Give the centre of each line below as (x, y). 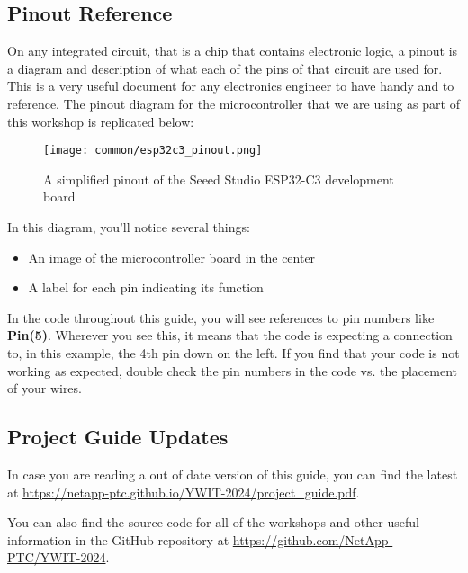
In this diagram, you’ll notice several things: (129, 227)
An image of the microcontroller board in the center (172, 257)
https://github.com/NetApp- (313, 539)
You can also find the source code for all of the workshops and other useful (213, 522)
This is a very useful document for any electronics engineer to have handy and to (231, 86)
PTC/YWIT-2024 (57, 557)
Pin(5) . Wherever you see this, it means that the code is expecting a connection (230, 335)
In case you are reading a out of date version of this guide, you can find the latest (233, 474)
